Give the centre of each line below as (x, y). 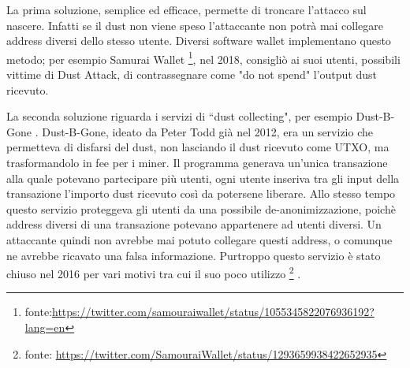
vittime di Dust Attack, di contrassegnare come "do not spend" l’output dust (192, 74)
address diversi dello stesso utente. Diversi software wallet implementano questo (199, 41)
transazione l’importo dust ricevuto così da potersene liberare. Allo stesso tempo (201, 193)
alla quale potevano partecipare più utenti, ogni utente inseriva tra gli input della (203, 178)
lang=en (45, 327)
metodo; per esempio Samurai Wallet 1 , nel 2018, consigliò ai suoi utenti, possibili (203, 58)
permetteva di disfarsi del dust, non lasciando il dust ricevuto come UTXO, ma (198, 147)
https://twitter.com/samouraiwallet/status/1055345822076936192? (213, 312)
